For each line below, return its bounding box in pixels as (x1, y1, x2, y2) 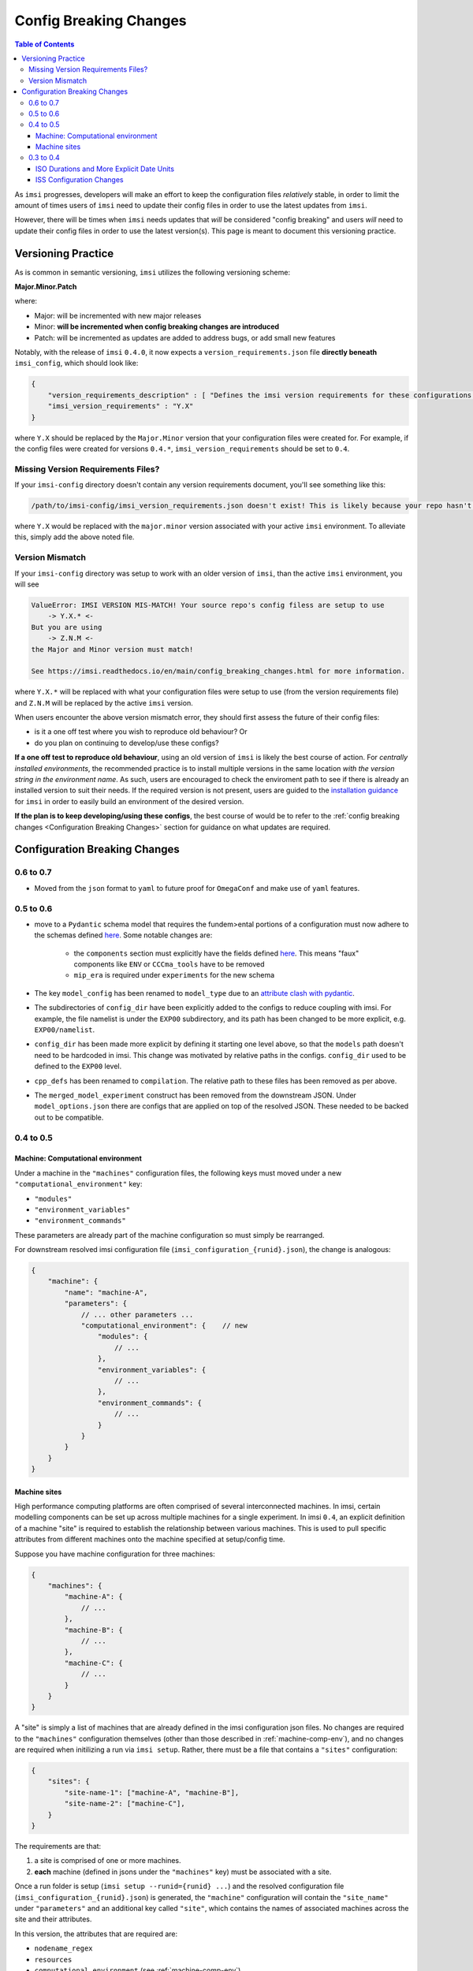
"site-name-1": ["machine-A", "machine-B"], (64, 1788, 240, 1797)
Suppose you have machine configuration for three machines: (14, 1549, 216, 1559)
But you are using (31, 623, 102, 632)
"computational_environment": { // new (80, 1321, 248, 1330)
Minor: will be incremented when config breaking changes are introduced (34, 322, 280, 331)
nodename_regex (34, 1944, 94, 1953)
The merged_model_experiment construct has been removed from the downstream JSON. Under (34, 1090, 356, 1100)
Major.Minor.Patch (14, 282, 77, 292)
